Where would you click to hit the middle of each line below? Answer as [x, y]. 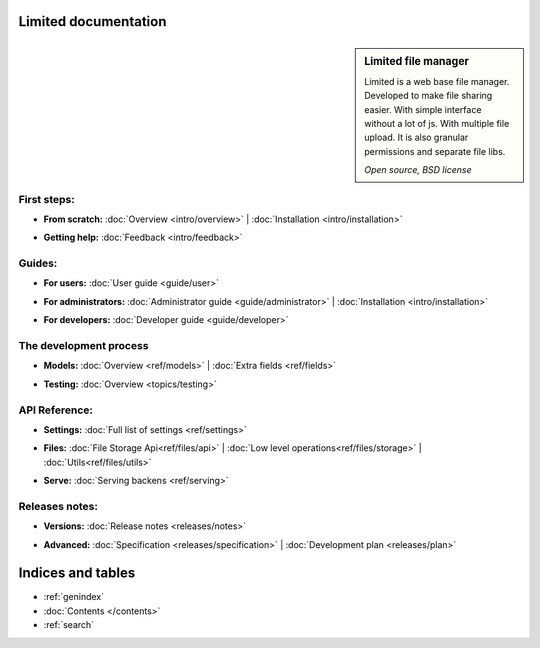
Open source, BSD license [418, 170]
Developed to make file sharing [428, 96]
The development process [83, 345]
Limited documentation [92, 21]
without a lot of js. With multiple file [437, 123]
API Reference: [56, 410]
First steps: [46, 199]
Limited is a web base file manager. [437, 81]
